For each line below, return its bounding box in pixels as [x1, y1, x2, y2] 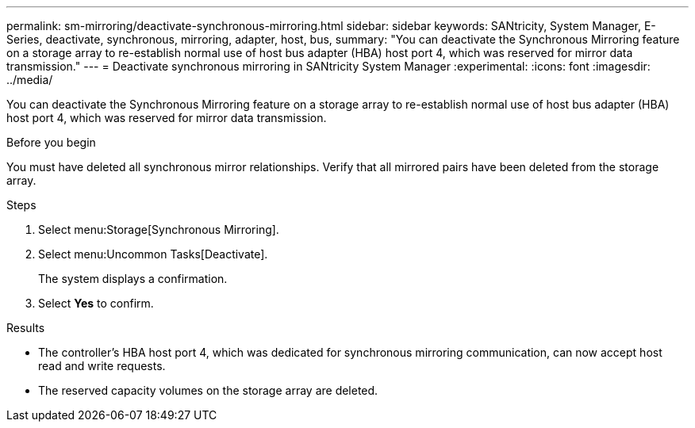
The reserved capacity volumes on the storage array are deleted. [38, 384, 378, 397]
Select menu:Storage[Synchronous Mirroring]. [38, 223, 279, 236]
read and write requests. [38, 359, 166, 373]
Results [6, 321, 45, 334]
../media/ [6, 73, 53, 86]
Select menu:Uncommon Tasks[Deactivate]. [38, 247, 268, 261]
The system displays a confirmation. [38, 272, 228, 285]
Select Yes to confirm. [38, 296, 154, 310]
